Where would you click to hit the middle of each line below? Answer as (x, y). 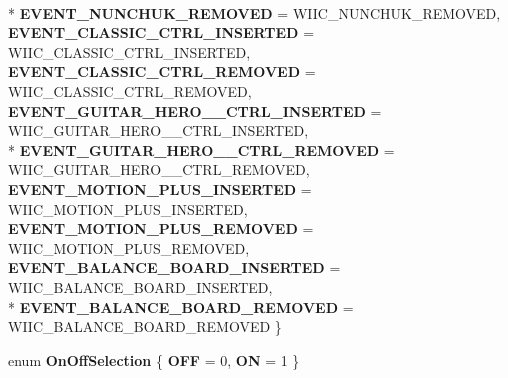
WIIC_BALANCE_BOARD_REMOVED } (145, 326)
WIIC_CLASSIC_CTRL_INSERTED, (129, 51)
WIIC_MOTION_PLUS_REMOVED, (129, 247)
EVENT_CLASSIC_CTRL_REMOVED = (162, 71)
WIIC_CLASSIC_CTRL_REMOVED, (130, 90)
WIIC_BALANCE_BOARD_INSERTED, (140, 286)
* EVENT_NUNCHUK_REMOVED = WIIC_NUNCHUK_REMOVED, (254, 12)
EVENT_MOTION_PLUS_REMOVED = (161, 228)
